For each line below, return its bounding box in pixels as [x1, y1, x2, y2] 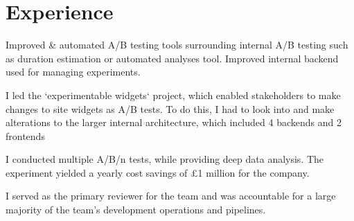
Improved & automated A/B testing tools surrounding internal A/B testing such [6, 37, 348, 52]
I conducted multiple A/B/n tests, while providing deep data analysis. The [6, 152, 324, 166]
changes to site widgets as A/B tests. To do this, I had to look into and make [6, 101, 335, 116]
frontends [6, 128, 45, 143]
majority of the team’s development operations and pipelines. [6, 202, 266, 217]
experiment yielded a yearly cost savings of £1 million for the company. [6, 165, 310, 179]
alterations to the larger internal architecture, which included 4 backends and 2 [6, 115, 342, 130]
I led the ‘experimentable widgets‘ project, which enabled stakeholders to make [6, 87, 341, 102]
